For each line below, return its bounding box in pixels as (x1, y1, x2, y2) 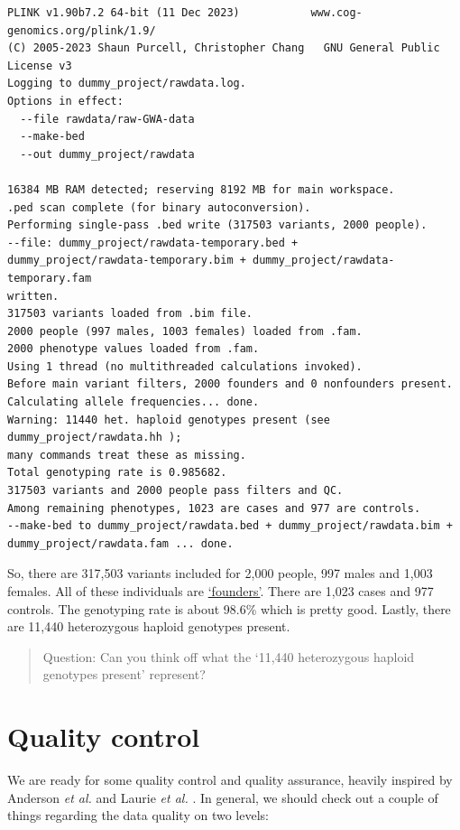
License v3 (7, 59, 72, 72)
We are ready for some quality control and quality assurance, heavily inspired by (7, 770, 453, 789)
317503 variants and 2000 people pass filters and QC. (7, 484, 344, 498)
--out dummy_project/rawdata (20, 147, 195, 161)
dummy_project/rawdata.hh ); (7, 431, 182, 444)
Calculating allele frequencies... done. (7, 396, 260, 409)
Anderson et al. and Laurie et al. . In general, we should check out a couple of (7, 788, 438, 807)
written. (7, 289, 60, 303)
